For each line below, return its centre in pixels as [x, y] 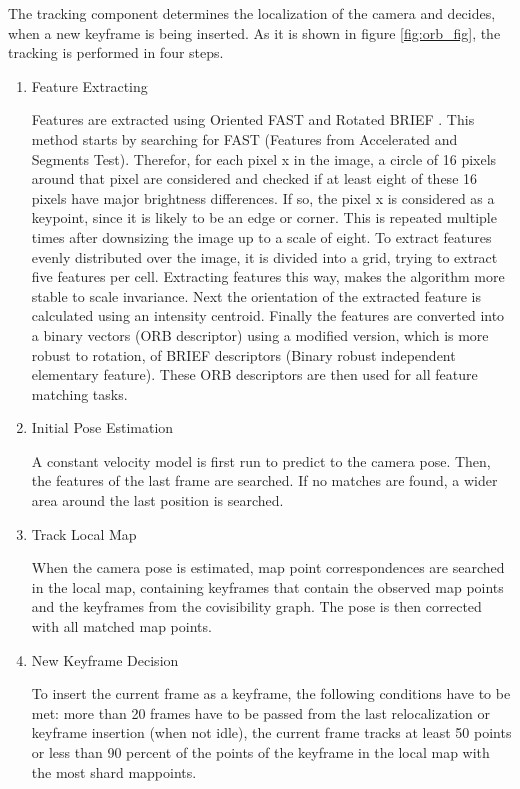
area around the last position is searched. [157, 500]
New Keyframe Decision [105, 659]
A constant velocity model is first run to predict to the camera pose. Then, [261, 460]
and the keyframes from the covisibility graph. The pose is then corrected [256, 606]
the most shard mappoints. [114, 771]
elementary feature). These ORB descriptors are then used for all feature [254, 374]
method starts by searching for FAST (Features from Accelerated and [244, 138]
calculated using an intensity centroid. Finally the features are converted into [268, 315]
